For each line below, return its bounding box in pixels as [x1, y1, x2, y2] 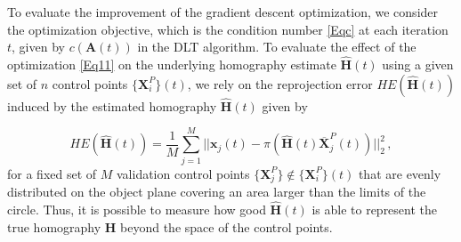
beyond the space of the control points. [120, 217, 333, 236]
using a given [382, 55, 454, 73]
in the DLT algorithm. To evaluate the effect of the [137, 37, 417, 56]
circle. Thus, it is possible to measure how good [7, 200, 266, 219]
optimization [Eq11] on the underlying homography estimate [7, 55, 336, 73]
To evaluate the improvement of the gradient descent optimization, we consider [7, 3, 439, 20]
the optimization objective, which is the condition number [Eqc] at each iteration [7, 20, 449, 38]
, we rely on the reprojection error [187, 74, 373, 93]
